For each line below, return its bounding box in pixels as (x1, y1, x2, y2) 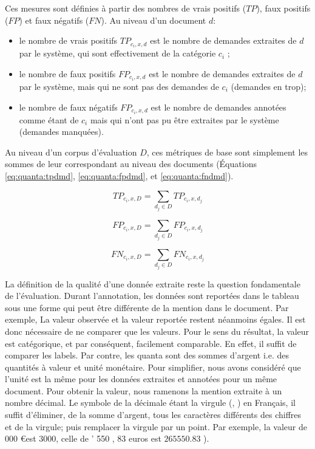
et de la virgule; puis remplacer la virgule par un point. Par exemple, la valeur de (5, 420, 307, 433)
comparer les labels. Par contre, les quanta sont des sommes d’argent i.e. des (5, 349, 289, 362)
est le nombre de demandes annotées (151, 100, 286, 113)
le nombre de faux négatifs (19, 100, 118, 113)
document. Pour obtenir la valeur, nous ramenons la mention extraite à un (5, 384, 282, 397)
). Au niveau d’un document (101, 13, 206, 26)
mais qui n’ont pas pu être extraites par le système (90, 113, 279, 126)
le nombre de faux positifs (19, 67, 116, 80)
